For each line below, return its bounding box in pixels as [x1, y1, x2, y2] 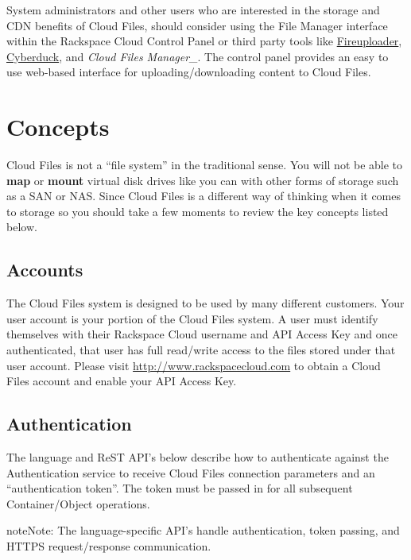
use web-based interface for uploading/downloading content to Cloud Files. [6, 64, 371, 80]
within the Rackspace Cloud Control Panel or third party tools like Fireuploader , [6, 33, 402, 49]
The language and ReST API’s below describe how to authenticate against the [6, 449, 389, 465]
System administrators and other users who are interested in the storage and [6, 2, 380, 17]
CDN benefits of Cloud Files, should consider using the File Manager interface [6, 17, 388, 33]
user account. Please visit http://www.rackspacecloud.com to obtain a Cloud [6, 357, 381, 373]
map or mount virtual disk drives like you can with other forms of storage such [6, 172, 399, 188]
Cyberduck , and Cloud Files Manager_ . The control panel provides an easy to [6, 48, 389, 64]
